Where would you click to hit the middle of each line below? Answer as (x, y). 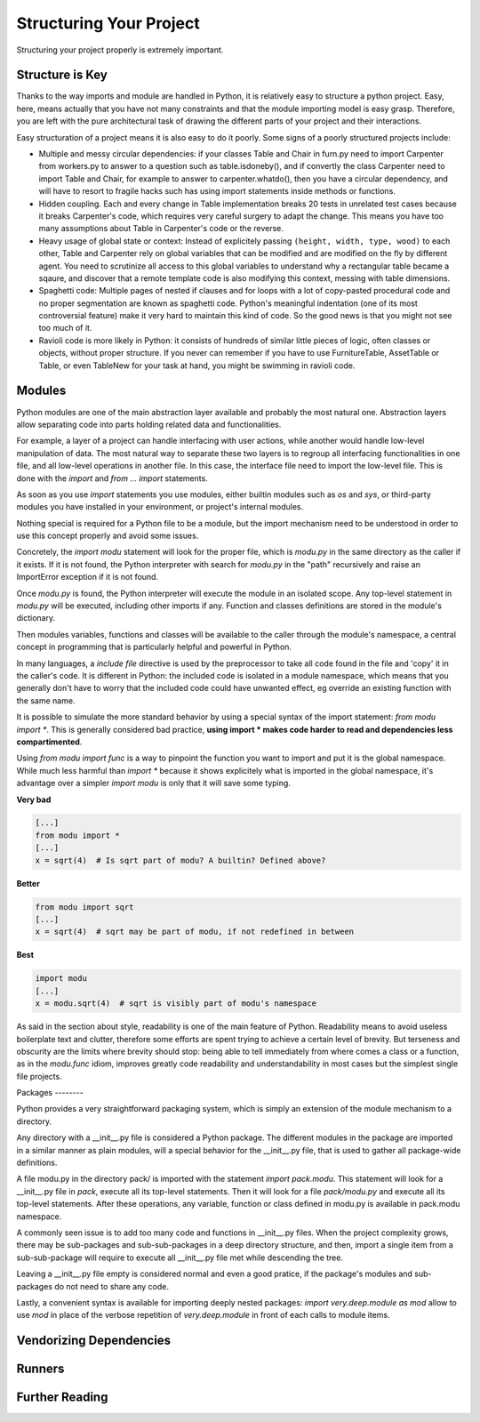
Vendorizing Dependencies (94, 1341)
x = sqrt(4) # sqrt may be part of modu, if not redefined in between (195, 932)
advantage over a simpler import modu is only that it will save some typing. (153, 783)
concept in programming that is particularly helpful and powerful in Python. (154, 647)
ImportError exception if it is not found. (88, 577)
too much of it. (65, 328)
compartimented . (49, 742)
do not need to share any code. (112, 1286)
